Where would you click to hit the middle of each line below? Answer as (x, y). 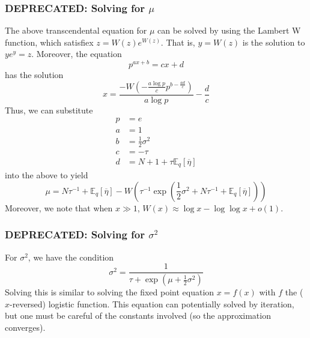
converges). (25, 327)
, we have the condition (71, 257)
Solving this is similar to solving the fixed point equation (110, 292)
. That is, (178, 42)
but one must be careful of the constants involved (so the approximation (138, 315)
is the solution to (274, 42)
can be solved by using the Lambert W (229, 30)
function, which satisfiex (49, 42)
